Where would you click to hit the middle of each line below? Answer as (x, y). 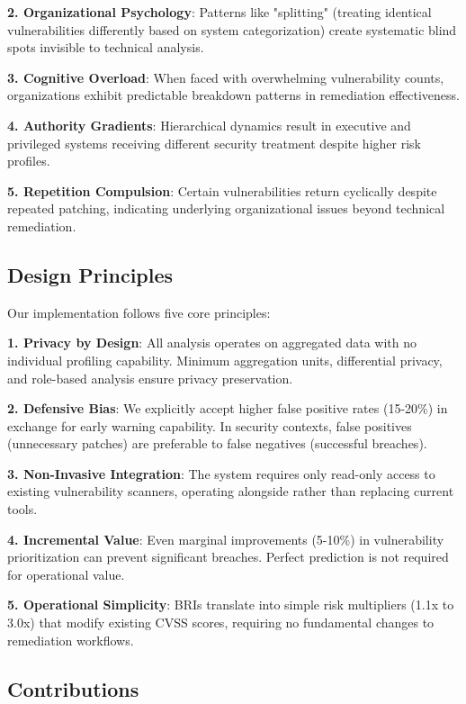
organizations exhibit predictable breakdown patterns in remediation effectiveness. (233, 95)
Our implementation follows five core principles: (139, 312)
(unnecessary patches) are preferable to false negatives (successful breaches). (217, 443)
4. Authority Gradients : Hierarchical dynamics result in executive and (209, 125)
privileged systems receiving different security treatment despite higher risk (214, 143)
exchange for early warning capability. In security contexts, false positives (210, 425)
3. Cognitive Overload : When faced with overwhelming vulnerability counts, (226, 77)
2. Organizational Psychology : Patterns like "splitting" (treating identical (220, 12)
